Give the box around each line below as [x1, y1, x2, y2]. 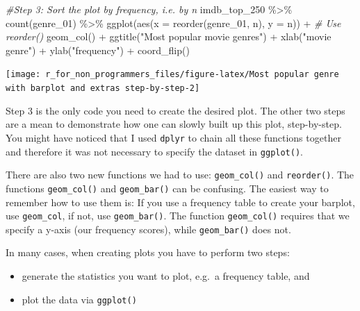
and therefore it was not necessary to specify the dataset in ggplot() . [6, 144, 303, 158]
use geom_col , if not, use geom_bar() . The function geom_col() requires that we [6, 208, 350, 223]
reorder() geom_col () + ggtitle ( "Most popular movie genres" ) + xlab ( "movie [6, 29, 332, 44]
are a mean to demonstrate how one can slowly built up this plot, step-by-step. [6, 117, 342, 131]
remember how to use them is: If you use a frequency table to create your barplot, [6, 194, 355, 209]
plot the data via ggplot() [22, 292, 137, 306]
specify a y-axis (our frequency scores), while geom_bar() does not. [6, 221, 291, 236]
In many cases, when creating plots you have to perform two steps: [6, 245, 290, 260]
